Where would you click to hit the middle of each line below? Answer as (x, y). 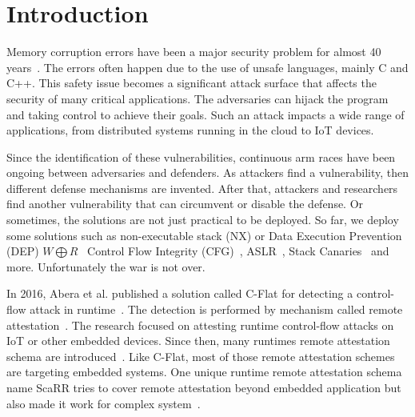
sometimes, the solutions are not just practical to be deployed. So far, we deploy (203, 220)
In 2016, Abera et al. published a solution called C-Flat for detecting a (180, 293)
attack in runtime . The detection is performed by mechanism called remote (216, 309)
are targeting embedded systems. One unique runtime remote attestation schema (204, 372)
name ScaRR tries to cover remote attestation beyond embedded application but (204, 387)
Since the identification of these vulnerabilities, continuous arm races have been (201, 156)
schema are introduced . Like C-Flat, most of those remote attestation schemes (201, 356)
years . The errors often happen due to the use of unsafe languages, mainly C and (207, 67)
